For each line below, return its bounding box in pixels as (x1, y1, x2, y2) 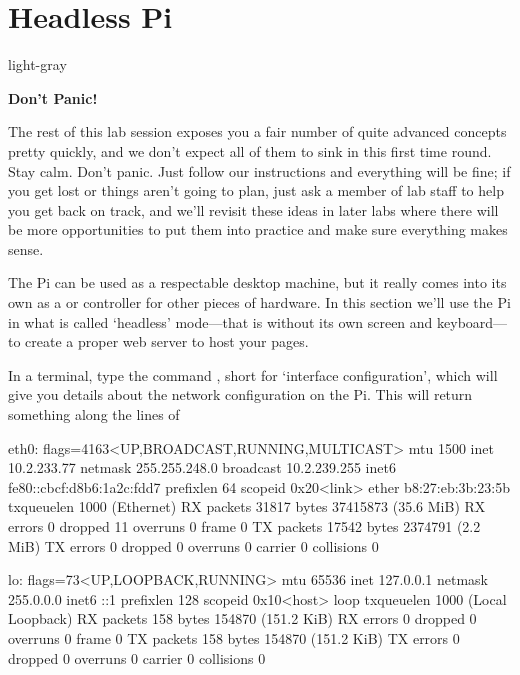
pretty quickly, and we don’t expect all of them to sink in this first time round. (8, 140, 492, 161)
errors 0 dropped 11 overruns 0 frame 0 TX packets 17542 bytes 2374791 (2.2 (8, 516, 481, 536)
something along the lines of (8, 404, 180, 425)
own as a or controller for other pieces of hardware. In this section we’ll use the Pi (8, 292, 511, 313)
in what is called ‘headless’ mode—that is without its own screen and (8, 311, 433, 332)
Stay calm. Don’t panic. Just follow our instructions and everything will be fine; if (8, 160, 511, 181)
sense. (8, 238, 44, 259)
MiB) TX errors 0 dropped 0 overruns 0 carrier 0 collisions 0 (8, 535, 379, 556)
